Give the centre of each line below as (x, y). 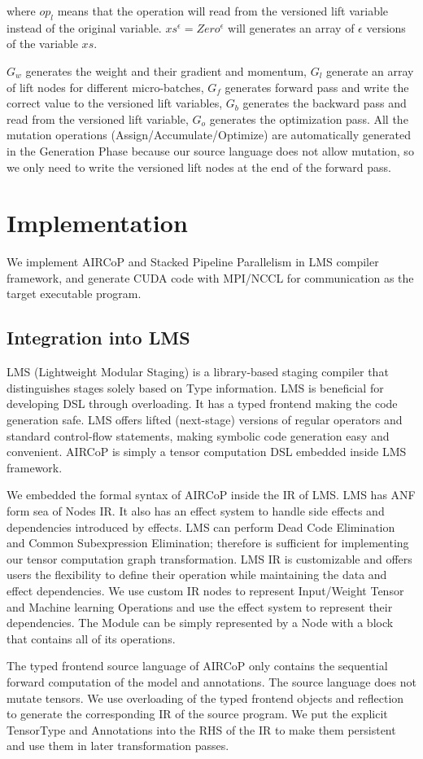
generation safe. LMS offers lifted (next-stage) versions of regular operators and (205, 420)
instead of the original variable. (84, 27)
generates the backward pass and (325, 103)
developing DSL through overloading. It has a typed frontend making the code (202, 404)
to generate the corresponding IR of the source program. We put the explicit (197, 714)
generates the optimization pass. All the (309, 118)
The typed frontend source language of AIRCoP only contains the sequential (197, 666)
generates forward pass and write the (317, 87)
